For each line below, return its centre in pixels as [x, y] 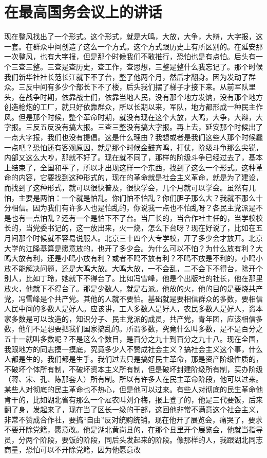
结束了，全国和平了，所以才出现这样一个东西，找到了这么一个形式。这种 [133, 167]
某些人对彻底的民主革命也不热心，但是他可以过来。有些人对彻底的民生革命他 [133, 389]
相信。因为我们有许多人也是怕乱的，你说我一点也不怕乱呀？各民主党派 [130, 208]
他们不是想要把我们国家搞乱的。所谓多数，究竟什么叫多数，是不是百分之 [140, 329]
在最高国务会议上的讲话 [83, 12]
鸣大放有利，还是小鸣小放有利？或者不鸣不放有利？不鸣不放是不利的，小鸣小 [133, 258]
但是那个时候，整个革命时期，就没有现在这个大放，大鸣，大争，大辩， [137, 117]
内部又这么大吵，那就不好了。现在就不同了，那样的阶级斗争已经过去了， [126, 157]
